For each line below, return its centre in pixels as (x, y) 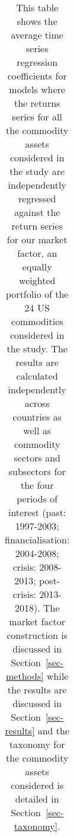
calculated (37, 376)
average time (37, 35)
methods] (25, 676)
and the (54, 731)
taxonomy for (37, 744)
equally (37, 267)
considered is (37, 785)
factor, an (37, 253)
